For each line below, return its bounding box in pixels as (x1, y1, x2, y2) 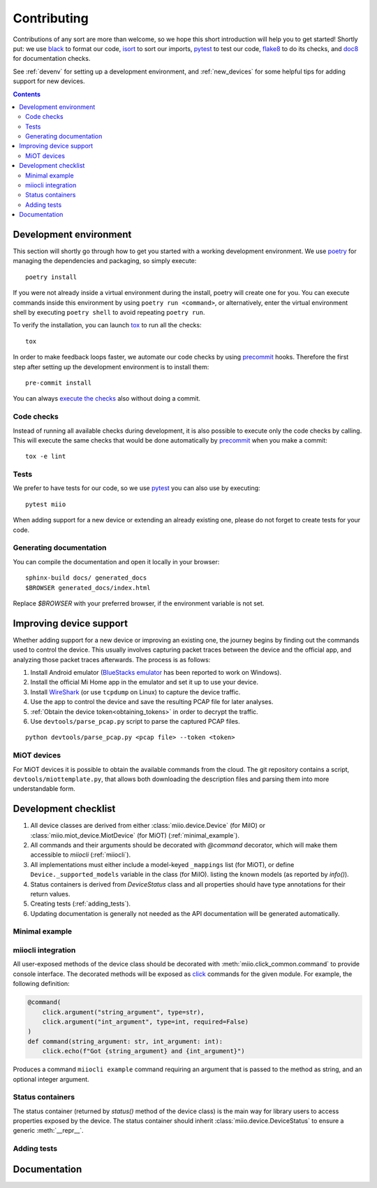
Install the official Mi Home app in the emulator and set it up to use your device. (30, 678, 258, 687)
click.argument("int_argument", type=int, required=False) (42, 1017, 249, 1026)
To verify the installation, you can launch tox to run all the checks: (13, 321, 202, 329)
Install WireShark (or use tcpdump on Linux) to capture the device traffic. (30, 687, 241, 696)
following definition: (13, 980, 70, 988)
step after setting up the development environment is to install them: (13, 362, 209, 371)
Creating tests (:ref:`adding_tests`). (30, 899, 131, 908)
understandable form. (13, 785, 76, 793)
